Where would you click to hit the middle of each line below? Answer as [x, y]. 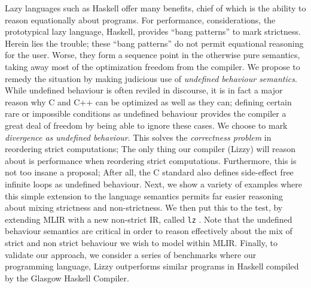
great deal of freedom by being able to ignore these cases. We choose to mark [146, 125]
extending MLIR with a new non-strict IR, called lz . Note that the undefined [149, 219]
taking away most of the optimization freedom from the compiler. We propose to [153, 66]
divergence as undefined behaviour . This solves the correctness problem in [138, 137]
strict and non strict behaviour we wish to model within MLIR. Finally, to [141, 242]
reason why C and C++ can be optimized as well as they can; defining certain [148, 101]
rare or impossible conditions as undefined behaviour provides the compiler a [146, 113]
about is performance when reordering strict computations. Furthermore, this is [151, 160]
